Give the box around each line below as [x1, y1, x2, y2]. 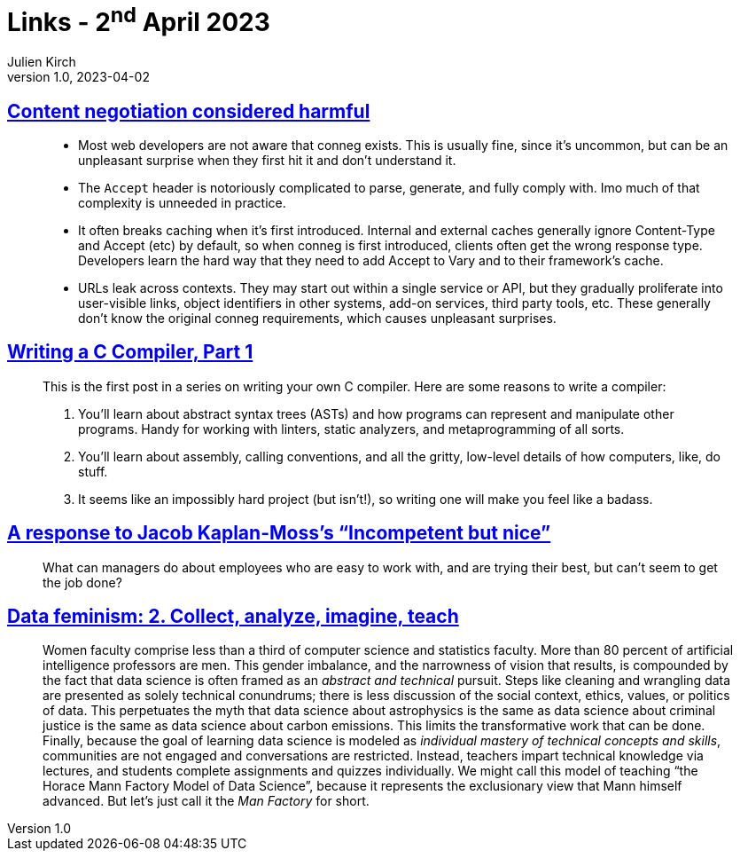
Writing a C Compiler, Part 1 [7, 341, 253, 364]
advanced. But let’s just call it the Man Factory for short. [43, 793, 370, 809]
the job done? [43, 574, 122, 590]
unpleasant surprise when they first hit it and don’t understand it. [78, 152, 456, 168]
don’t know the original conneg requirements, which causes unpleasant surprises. [78, 310, 557, 326]
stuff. [78, 463, 108, 479]
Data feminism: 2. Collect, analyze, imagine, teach [7, 605, 459, 628]
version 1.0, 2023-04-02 [7, 69, 150, 85]
